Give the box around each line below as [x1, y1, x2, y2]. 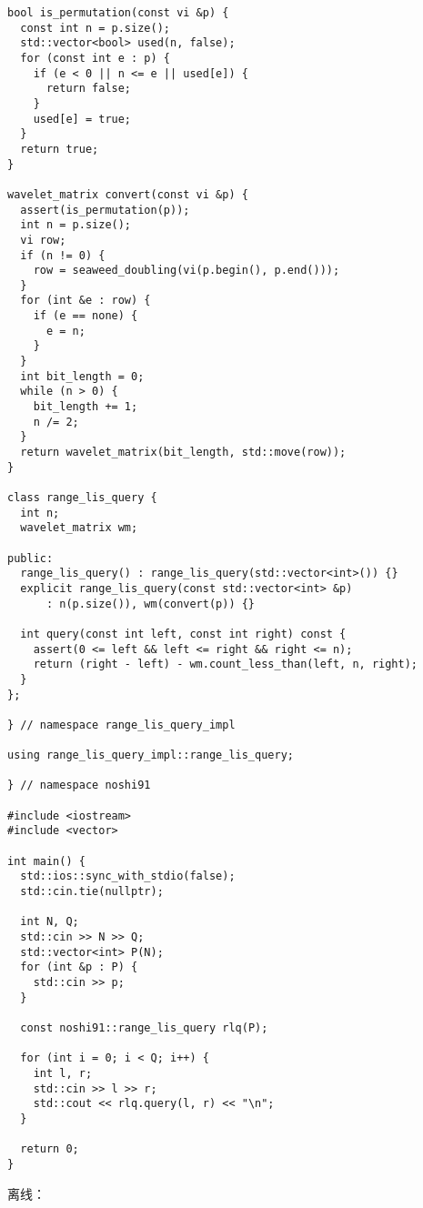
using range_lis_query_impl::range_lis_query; [7, 749, 294, 762]
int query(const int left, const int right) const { [20, 627, 347, 640]
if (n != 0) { [20, 248, 106, 262]
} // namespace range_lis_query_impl [7, 718, 236, 731]
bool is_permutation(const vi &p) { [7, 6, 229, 19]
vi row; [20, 233, 66, 247]
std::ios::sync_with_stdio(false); [20, 870, 236, 883]
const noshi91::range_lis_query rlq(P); [20, 1021, 268, 1034]
